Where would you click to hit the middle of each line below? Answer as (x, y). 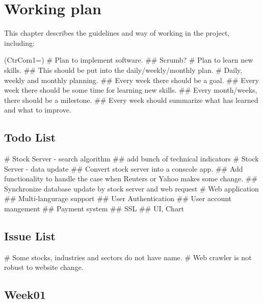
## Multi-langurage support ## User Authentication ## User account (118, 198)
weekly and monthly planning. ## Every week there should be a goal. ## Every (131, 80)
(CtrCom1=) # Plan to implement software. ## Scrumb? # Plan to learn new (129, 60)
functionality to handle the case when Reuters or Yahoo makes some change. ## (131, 178)
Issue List (30, 236)
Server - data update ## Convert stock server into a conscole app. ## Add (124, 168)
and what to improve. (38, 110)
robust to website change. (44, 267)
